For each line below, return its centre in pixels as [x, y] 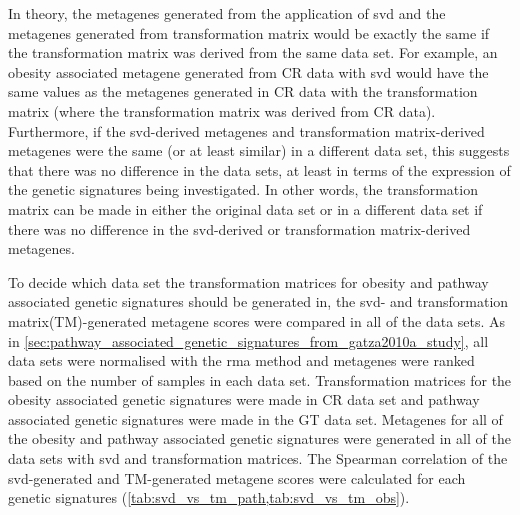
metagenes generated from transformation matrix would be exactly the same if [249, 32]
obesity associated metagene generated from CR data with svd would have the [248, 71]
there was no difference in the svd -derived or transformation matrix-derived [239, 228]
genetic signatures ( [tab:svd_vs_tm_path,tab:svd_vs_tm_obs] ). [209, 497]
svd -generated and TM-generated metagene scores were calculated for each [237, 477]
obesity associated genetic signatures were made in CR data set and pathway [244, 399]
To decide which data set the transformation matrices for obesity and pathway [248, 281]
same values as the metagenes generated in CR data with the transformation [243, 91]
